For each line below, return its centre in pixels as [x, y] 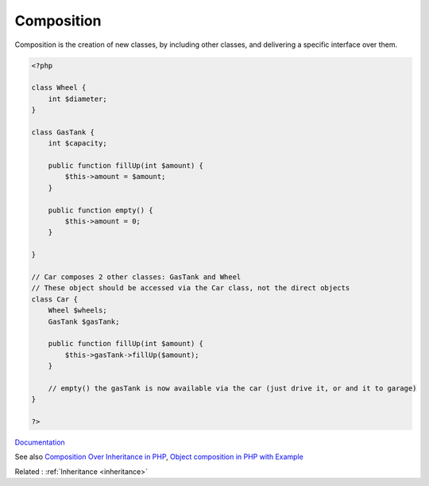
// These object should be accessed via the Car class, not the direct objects [191, 288]
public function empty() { [101, 210]
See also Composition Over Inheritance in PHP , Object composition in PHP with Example [159, 457]
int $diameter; [77, 99]
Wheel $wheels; [77, 311]
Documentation [40, 442]
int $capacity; [77, 144]
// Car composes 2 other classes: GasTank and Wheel [136, 277]
